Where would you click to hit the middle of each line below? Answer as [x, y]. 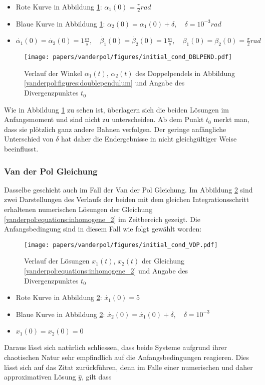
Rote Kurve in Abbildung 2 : [59, 297]
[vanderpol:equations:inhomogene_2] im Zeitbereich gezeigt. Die [102, 219]
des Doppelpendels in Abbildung [185, 73]
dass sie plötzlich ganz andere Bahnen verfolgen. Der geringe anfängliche [115, 129]
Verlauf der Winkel [53, 73]
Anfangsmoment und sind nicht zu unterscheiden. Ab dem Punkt [104, 119]
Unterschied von [29, 139]
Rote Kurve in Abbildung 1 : [59, 6]
